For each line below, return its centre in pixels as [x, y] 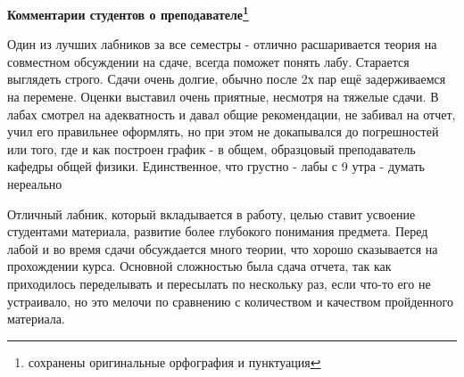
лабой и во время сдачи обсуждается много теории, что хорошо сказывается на [223, 248]
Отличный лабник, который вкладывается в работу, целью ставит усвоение [211, 213]
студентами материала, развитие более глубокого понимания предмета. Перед [218, 231]
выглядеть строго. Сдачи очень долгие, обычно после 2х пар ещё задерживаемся [227, 79]
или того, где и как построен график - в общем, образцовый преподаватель [211, 148]
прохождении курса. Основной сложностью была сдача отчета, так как [199, 266]
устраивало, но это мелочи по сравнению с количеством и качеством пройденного [230, 301]
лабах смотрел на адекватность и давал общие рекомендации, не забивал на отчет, [232, 114]
